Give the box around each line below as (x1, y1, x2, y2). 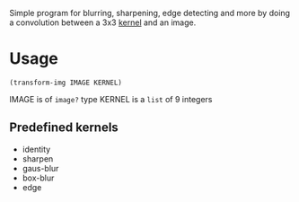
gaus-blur (22, 162, 59, 173)
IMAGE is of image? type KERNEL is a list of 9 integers (9, 93, 213, 104)
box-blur (22, 172, 55, 183)
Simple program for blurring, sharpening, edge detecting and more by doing (9, 8, 290, 18)
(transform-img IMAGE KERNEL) (9, 78, 123, 87)
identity (22, 144, 51, 154)
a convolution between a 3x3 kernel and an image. (9, 17, 197, 28)
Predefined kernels (9, 120, 119, 136)
